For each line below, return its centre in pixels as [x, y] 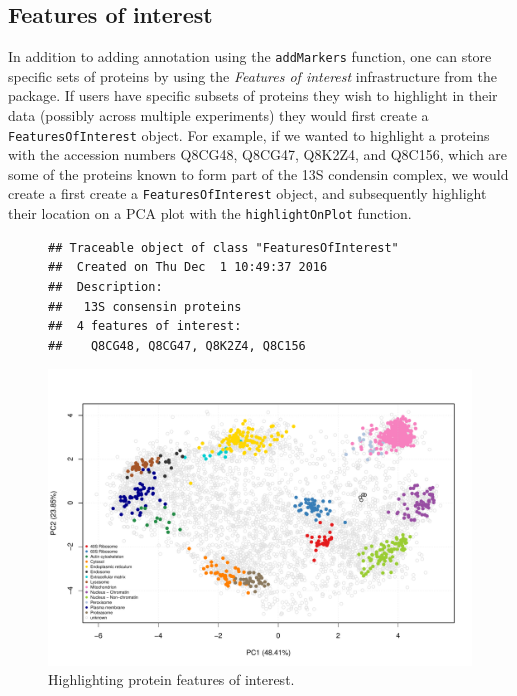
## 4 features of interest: [145, 326]
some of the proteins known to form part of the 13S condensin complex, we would [258, 173]
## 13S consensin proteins [145, 306]
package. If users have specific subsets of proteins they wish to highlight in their [253, 95]
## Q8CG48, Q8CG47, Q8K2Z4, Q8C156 [177, 345]
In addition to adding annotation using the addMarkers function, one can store [250, 56]
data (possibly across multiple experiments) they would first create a [218, 115]
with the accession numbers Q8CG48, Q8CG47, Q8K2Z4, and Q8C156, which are [258, 154]
